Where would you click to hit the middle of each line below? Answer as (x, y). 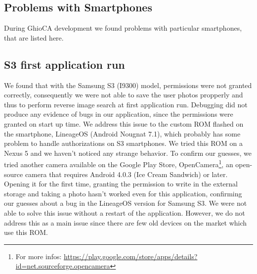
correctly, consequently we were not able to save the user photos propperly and (124, 95)
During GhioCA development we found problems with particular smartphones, (123, 28)
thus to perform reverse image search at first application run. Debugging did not (126, 104)
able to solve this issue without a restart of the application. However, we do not (125, 212)
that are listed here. (34, 37)
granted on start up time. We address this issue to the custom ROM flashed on (124, 123)
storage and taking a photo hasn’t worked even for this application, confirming (123, 193)
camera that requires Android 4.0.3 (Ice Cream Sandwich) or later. (126, 174)
